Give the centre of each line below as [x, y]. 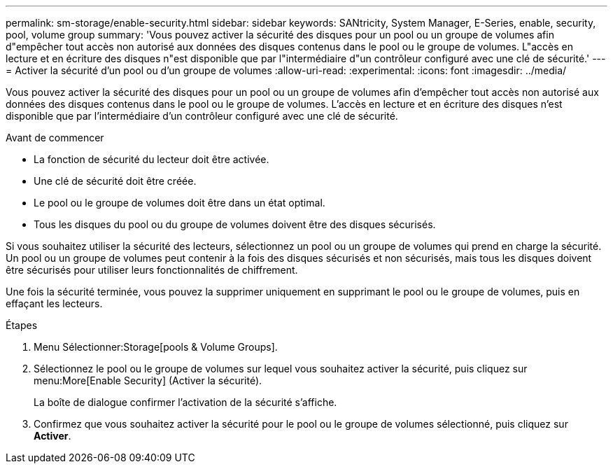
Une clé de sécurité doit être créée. [115, 181]
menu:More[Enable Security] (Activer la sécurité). [148, 380]
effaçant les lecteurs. [54, 303]
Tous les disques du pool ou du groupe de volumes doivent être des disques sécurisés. [235, 224]
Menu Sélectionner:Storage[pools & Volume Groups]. [156, 347]
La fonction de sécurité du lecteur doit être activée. [152, 159]
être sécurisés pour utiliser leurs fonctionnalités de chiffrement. [152, 270]
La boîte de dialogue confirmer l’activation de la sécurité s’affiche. [185, 402]
